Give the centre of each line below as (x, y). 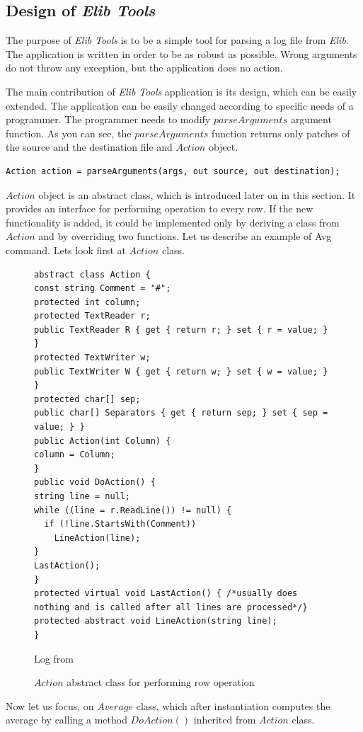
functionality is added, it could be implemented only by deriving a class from (173, 222)
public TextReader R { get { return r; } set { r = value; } (181, 330)
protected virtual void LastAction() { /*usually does (166, 594)
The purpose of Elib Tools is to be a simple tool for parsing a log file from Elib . (177, 40)
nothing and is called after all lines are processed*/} (171, 607)
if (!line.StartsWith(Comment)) (120, 524)
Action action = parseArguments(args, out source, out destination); (173, 171)
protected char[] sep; (87, 399)
